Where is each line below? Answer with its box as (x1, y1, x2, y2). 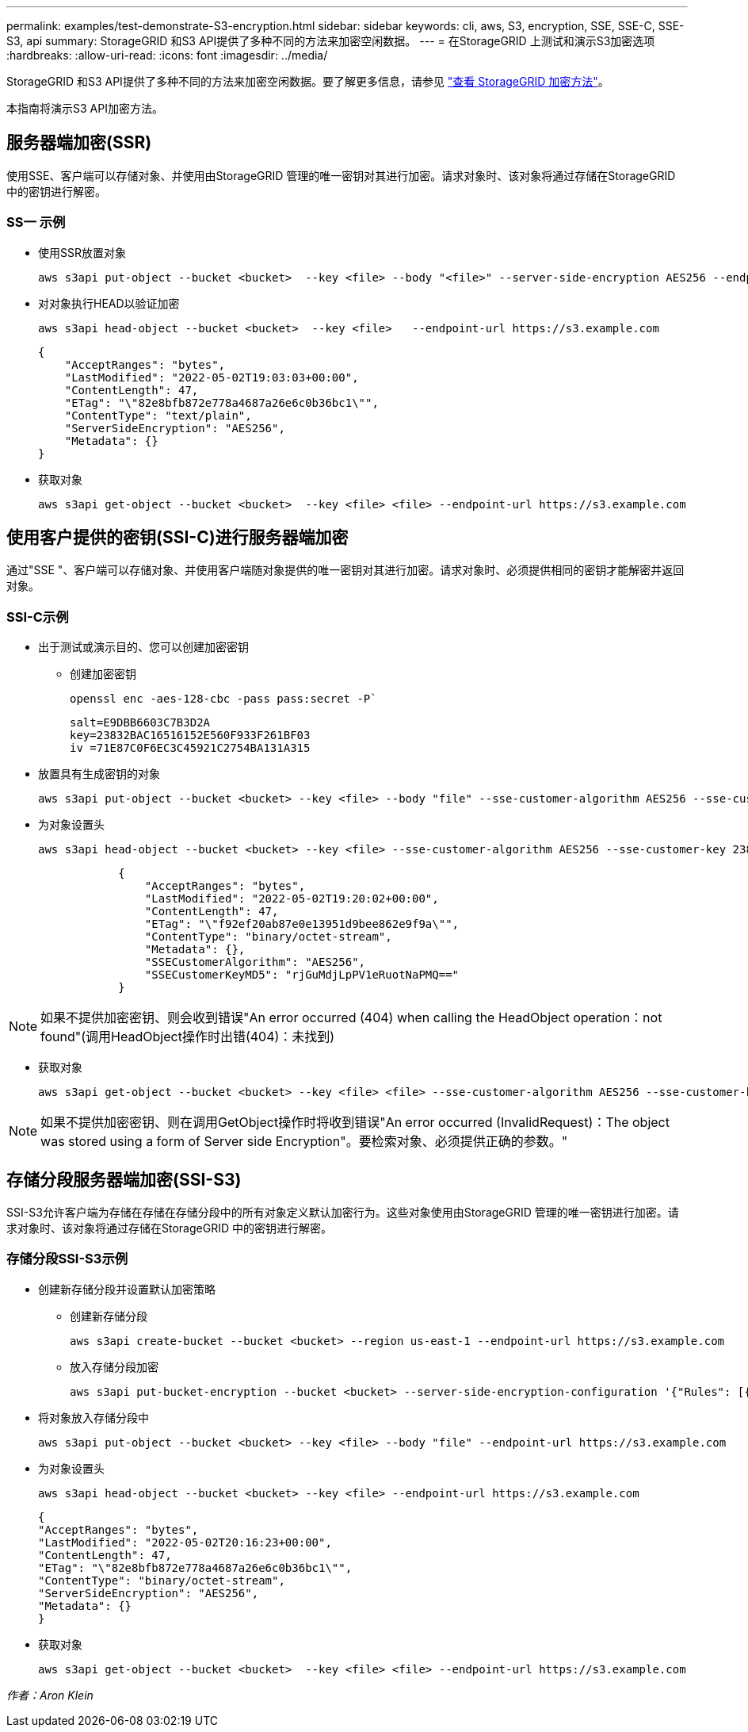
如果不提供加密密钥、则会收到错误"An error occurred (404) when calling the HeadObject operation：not (40, 1010, 662, 1026)
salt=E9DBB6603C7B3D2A (70, 716, 211, 730)
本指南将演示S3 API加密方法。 (6, 102, 163, 115)
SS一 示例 (6, 214, 66, 231)
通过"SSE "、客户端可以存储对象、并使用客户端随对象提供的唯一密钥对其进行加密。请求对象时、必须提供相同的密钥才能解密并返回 (6, 563, 685, 577)
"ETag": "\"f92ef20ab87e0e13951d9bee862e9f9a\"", (144, 918, 460, 931)
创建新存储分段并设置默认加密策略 (38, 1282, 216, 1296)
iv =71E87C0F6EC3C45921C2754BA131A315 (70, 741, 311, 755)
